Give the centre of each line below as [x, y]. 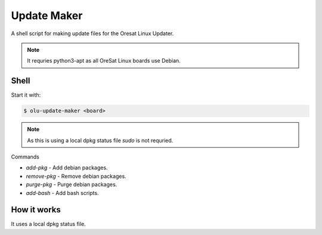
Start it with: [26, 95]
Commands [25, 157]
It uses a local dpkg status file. [48, 224]
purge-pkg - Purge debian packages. [72, 184]
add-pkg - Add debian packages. [67, 168]
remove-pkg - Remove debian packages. [76, 176]
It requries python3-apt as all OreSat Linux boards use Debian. [104, 61]
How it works [36, 210]
